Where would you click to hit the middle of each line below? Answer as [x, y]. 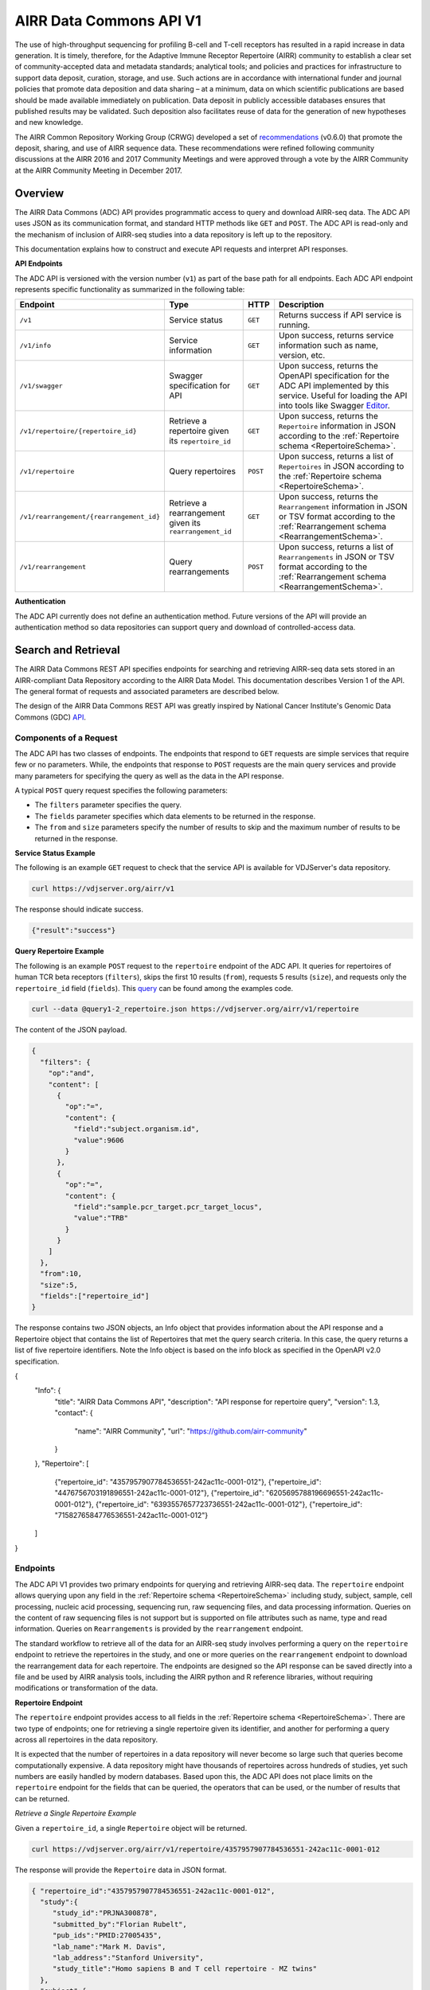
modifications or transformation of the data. [86, 1688]
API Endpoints [39, 263]
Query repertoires [202, 471]
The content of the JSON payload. [71, 1030]
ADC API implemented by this [334, 386]
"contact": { [74, 1413]
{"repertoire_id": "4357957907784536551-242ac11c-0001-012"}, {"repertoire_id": [188, 1481]
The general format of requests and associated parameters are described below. [147, 691]
